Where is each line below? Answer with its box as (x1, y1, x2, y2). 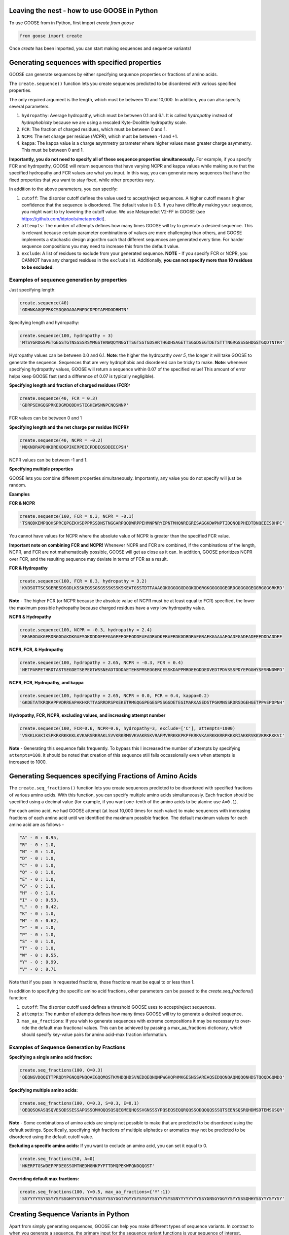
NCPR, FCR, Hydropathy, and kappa (9, 679, 84, 685)
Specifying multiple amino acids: (9, 1087, 78, 1093)
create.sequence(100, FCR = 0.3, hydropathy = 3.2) (19, 578, 147, 584)
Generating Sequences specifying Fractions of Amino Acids (9, 772, 197, 781)
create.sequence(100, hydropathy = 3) (19, 333, 113, 338)
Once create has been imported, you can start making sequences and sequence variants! (9, 45, 191, 51)
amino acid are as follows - (9, 822, 64, 827)
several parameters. (9, 103, 50, 109)
